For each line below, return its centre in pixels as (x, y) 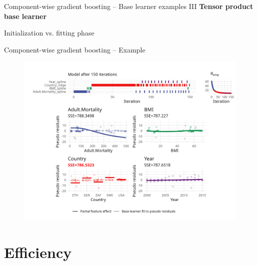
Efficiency (38, 252)
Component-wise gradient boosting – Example (75, 49)
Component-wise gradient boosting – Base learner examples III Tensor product (129, 6)
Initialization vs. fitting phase (49, 33)
